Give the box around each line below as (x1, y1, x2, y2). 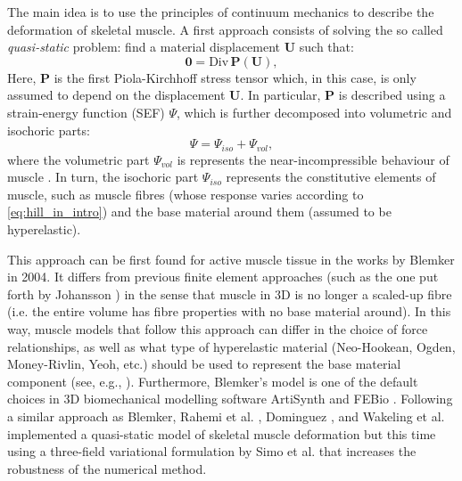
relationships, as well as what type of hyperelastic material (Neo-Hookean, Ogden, (7, 337, 456, 355)
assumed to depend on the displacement (7, 86, 226, 104)
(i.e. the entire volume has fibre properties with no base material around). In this (7, 302, 451, 321)
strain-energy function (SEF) (7, 102, 165, 121)
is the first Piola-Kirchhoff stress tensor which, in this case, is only (54, 68, 417, 86)
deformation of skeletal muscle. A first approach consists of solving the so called (7, 20, 443, 38)
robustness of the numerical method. (7, 459, 207, 477)
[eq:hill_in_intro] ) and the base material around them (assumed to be (7, 202, 392, 221)
